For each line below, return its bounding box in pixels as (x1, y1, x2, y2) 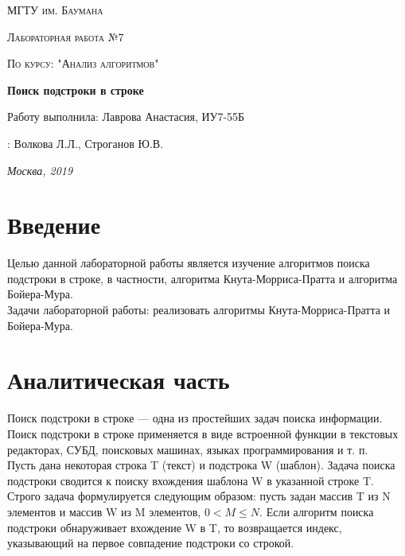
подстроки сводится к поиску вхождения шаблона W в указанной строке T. (7, 472, 374, 488)
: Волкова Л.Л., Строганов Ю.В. (7, 134, 164, 151)
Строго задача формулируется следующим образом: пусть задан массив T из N (7, 488, 391, 504)
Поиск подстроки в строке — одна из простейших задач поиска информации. (7, 410, 383, 426)
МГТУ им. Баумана (7, 2, 103, 17)
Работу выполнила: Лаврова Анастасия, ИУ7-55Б (7, 108, 245, 125)
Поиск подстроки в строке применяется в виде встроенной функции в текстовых (7, 425, 399, 441)
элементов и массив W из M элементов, (7, 503, 201, 519)
